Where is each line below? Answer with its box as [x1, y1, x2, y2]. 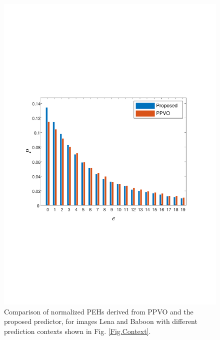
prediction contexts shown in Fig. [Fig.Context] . [4, 325, 151, 336]
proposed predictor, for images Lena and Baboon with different [4, 316, 197, 326]
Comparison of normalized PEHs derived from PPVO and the [4, 306, 193, 316]
